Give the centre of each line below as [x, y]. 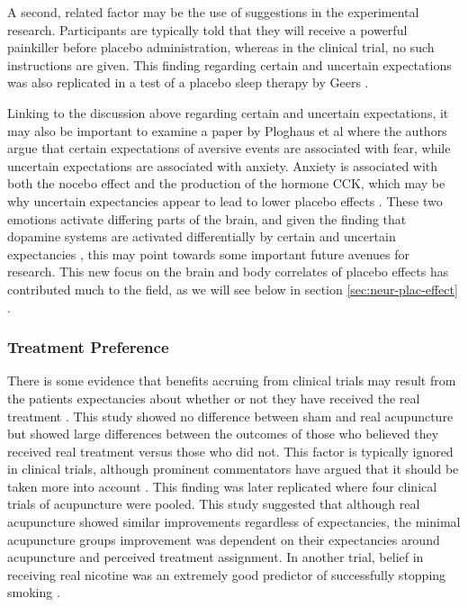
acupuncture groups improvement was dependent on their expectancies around [224, 539]
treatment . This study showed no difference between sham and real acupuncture [230, 416]
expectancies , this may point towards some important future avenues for [208, 254]
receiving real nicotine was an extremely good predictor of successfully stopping [227, 574]
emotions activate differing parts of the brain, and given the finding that [207, 218]
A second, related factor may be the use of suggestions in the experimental [213, 12]
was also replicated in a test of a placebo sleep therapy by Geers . [188, 82]
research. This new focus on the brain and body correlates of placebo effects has [228, 272]
